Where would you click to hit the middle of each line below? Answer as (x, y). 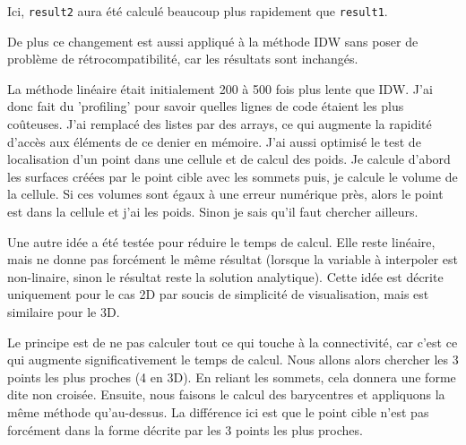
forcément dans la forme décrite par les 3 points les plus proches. (185, 429)
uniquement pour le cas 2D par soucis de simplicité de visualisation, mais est (218, 294)
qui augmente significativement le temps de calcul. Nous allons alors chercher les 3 (233, 359)
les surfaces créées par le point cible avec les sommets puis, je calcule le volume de (233, 176)
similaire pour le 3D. (64, 311)
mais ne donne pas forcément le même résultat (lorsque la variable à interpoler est (233, 259)
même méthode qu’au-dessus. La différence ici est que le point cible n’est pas (218, 411)
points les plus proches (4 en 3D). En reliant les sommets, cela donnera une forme (232, 377)
